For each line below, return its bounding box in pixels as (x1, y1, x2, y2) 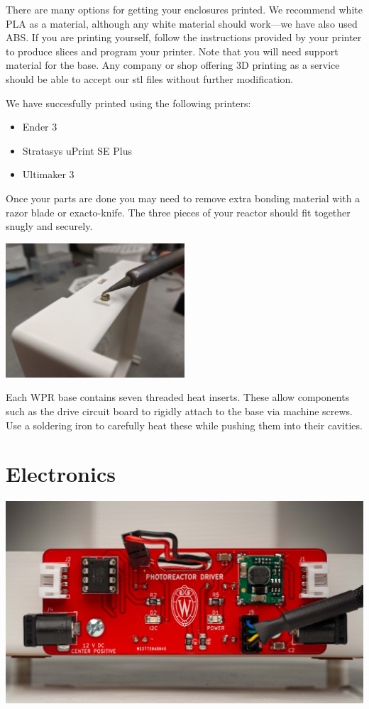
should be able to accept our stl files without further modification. (6, 71, 294, 86)
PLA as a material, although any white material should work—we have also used (6, 16, 358, 31)
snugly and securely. (6, 219, 93, 233)
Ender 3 (22, 119, 57, 134)
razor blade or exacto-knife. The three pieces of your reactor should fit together (6, 204, 351, 219)
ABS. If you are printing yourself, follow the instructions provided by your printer (6, 30, 362, 45)
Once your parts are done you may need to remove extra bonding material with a (6, 190, 360, 205)
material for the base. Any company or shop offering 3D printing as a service (6, 57, 340, 72)
